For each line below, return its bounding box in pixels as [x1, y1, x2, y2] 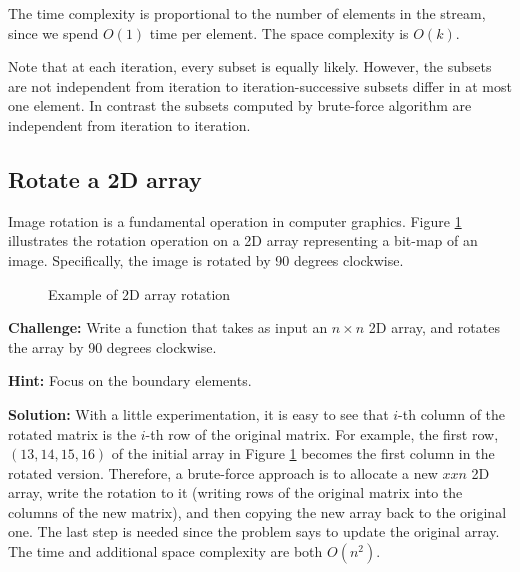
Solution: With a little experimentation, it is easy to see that [8, 403, 389, 424]
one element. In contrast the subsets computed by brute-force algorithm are [8, 95, 472, 116]
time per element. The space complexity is [149, 22, 409, 43]
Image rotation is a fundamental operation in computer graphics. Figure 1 [8, 210, 462, 231]
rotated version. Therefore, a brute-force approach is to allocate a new [8, 462, 438, 483]
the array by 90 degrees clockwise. [8, 336, 217, 357]
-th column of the [398, 403, 506, 424]
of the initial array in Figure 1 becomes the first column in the [111, 443, 495, 464]
